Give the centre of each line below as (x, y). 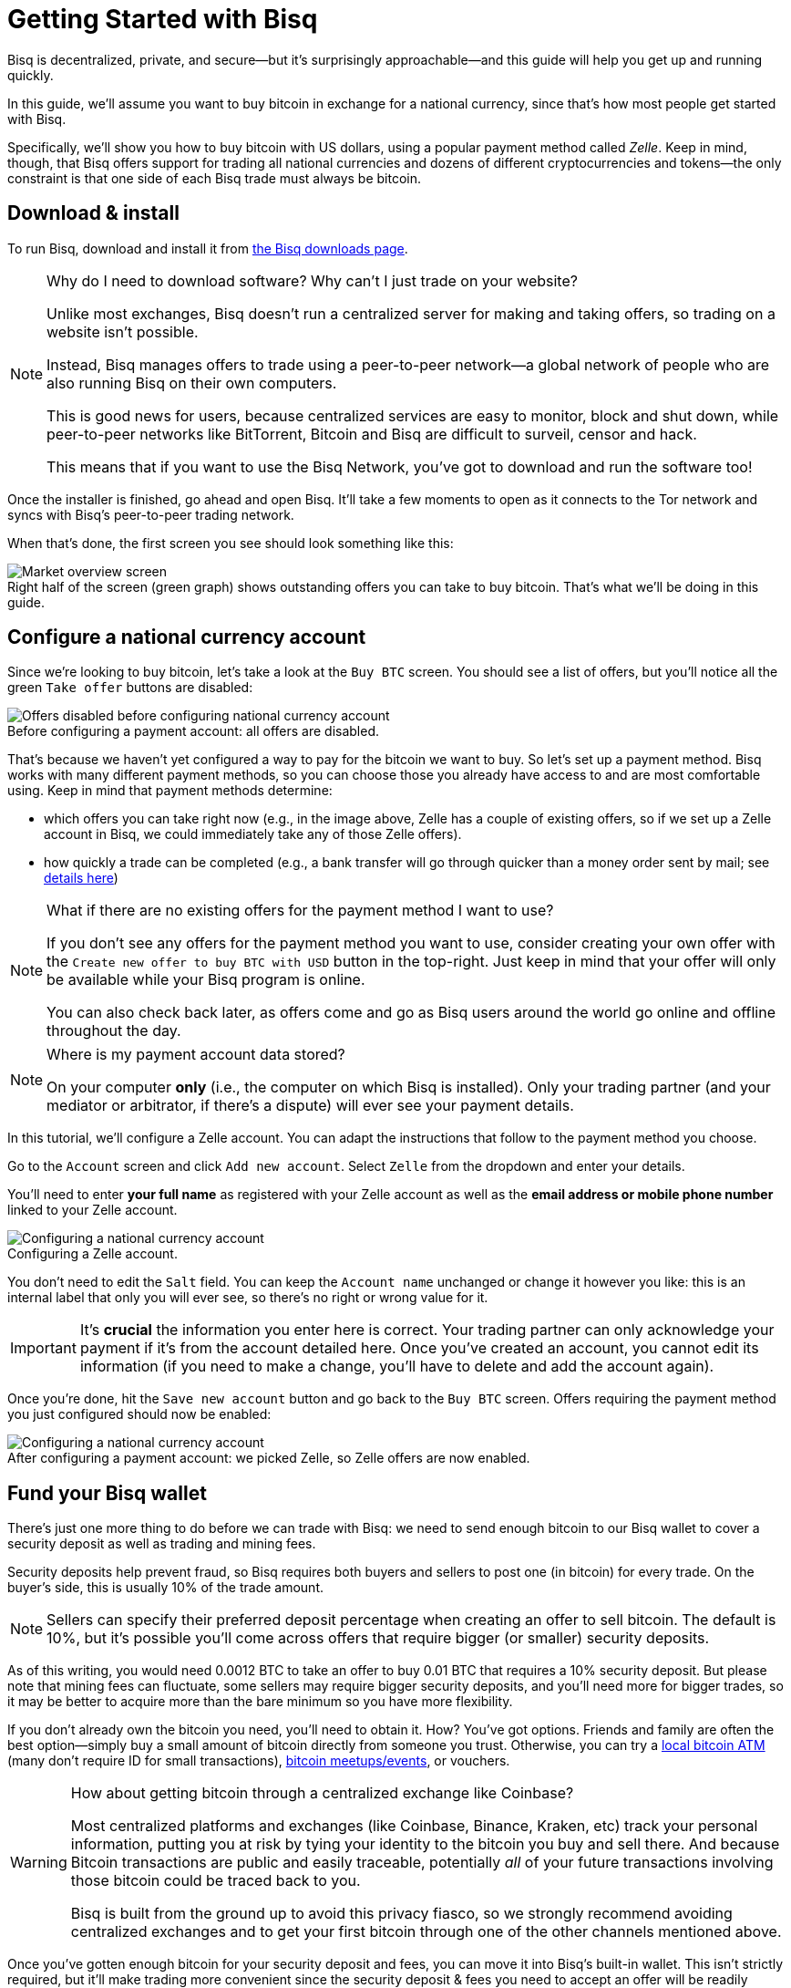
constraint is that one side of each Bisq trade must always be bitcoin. (215, 178)
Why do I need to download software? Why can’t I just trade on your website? (312, 280)
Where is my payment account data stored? (196, 1055)
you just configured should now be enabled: (139, 1414)
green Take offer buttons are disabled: (130, 688)
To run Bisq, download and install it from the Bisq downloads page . (208, 248)
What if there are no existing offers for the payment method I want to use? (300, 911)
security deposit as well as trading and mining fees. (162, 1544)
